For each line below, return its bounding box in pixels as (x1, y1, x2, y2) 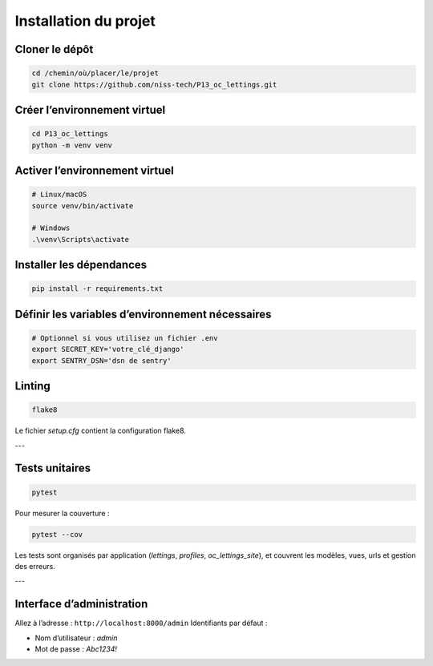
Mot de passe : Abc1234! (34, 644, 118, 654)
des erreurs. (14, 561, 55, 571)
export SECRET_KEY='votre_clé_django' (31, 345, 184, 354)
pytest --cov (31, 530, 83, 539)
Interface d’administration (14, 597, 148, 611)
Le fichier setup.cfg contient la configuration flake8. (14, 426, 186, 436)
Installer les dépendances (14, 258, 148, 272)
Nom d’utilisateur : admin (34, 633, 118, 643)
